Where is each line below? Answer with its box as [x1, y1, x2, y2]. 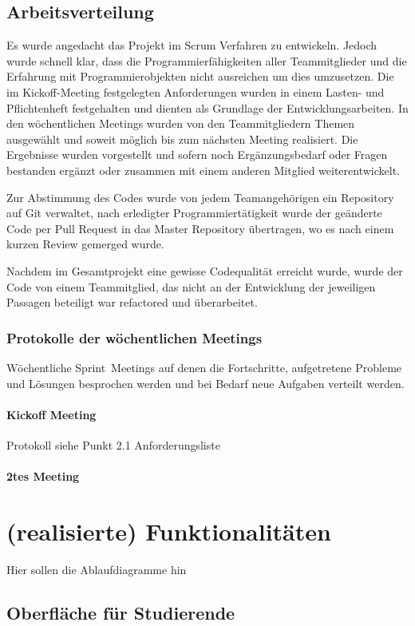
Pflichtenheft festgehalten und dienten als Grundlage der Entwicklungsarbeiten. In [6, 99, 409, 116]
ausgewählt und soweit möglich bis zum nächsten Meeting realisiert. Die [6, 130, 358, 147]
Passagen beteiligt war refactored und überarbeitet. [6, 294, 258, 311]
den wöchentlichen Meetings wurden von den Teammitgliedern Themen [6, 115, 355, 132]
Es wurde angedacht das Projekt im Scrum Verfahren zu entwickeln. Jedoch [6, 37, 377, 53]
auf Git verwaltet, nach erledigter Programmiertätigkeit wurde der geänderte [6, 204, 382, 221]
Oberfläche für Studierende [6, 600, 235, 624]
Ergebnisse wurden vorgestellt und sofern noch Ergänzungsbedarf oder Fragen [6, 146, 388, 163]
